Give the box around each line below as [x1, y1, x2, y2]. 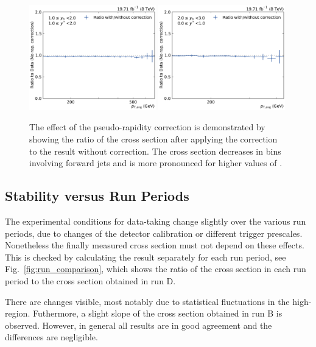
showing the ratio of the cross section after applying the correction [29, 133, 278, 145]
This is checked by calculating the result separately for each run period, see [5, 250, 286, 263]
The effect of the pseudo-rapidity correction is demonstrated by [29, 121, 265, 133]
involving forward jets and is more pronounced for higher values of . [29, 156, 283, 169]
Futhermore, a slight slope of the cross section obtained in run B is [32, 307, 283, 320]
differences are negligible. [5, 331, 98, 343]
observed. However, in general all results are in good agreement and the [5, 318, 272, 331]
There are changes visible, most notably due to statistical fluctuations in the [5, 295, 290, 307]
